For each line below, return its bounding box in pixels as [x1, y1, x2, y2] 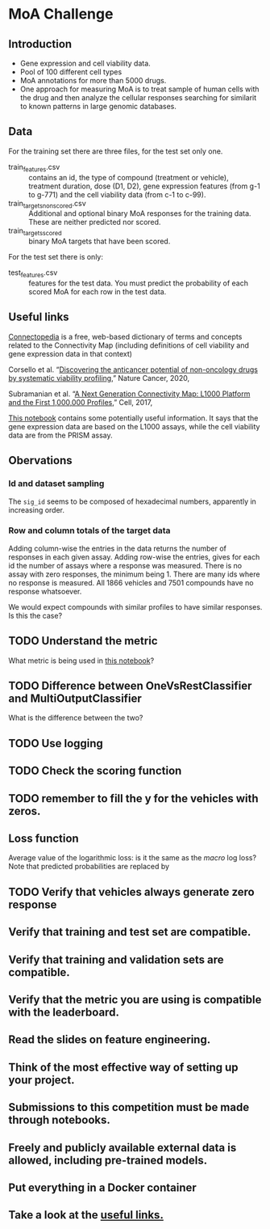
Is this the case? [8, 610, 63, 620]
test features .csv [8, 268, 58, 279]
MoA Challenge [8, 5, 114, 23]
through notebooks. [8, 1113, 111, 1127]
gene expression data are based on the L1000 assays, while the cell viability [8, 421, 260, 431]
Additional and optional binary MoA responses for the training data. [28, 209, 251, 218]
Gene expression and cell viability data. [19, 58, 151, 68]
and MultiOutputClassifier [8, 692, 143, 705]
